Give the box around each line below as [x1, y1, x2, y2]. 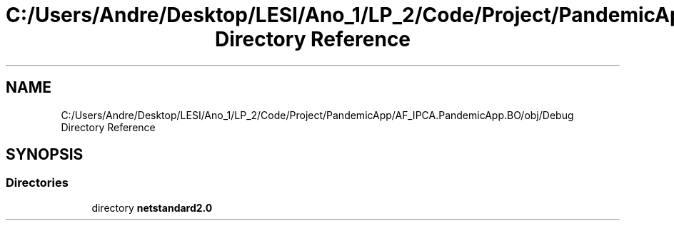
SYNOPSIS [6, 145, 84, 164]
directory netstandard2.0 [91, 201, 213, 214]
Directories [6, 175, 69, 190]
